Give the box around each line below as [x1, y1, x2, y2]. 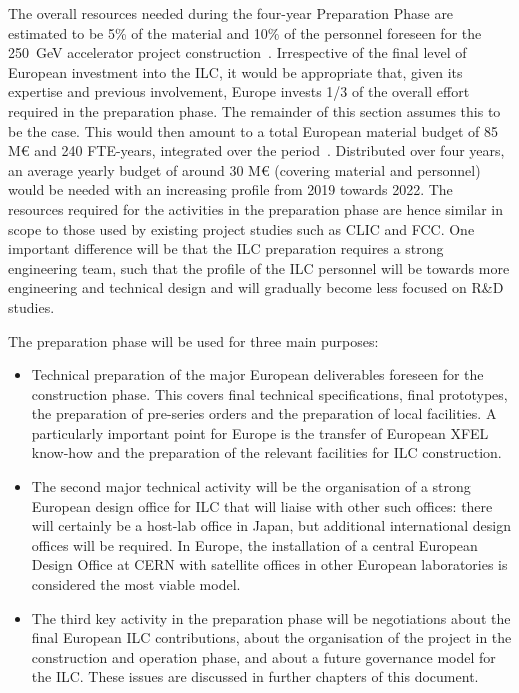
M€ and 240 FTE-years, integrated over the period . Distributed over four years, [8, 140, 505, 161]
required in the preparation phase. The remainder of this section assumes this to [8, 100, 501, 121]
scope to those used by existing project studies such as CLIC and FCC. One [8, 218, 475, 239]
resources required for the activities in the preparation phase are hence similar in [8, 198, 504, 219]
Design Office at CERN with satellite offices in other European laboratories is [31, 554, 508, 575]
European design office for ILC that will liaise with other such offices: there [31, 495, 493, 516]
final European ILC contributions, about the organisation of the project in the [31, 627, 512, 648]
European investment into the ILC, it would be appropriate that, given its [8, 61, 463, 82]
